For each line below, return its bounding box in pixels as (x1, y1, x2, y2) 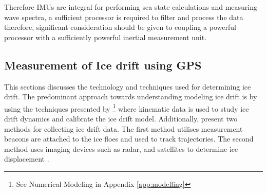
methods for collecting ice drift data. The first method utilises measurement (4, 123, 243, 134)
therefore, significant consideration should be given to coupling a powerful (4, 22, 236, 32)
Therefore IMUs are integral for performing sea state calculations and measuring (4, 2, 258, 12)
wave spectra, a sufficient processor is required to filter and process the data (4, 11, 243, 22)
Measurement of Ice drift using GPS (4, 57, 202, 73)
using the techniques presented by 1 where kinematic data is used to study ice (4, 101, 249, 114)
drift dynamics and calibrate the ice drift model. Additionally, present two (4, 113, 238, 124)
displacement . (4, 153, 49, 164)
